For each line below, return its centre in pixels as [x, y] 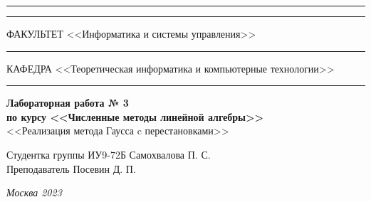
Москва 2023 [34, 192]
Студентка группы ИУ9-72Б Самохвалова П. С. [109, 154]
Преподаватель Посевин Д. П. [71, 168]
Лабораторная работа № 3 [68, 103]
